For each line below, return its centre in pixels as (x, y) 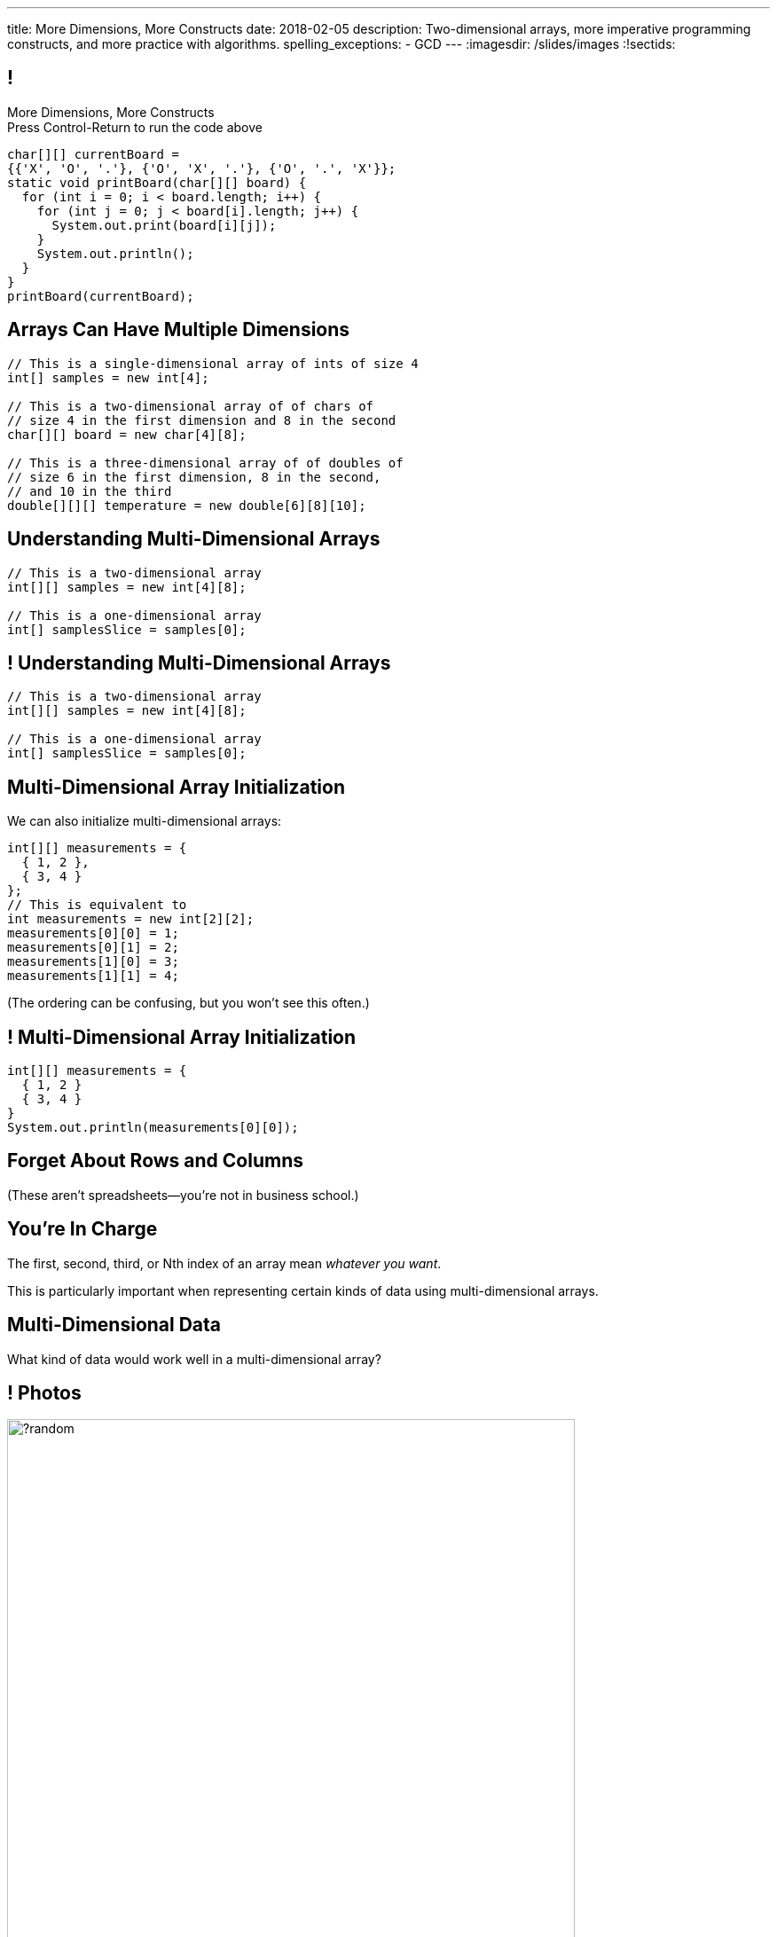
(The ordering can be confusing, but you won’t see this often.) (188, 1003)
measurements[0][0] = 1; (93, 933)
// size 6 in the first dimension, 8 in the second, (194, 477)
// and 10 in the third (90, 491)
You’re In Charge (82, 1229)
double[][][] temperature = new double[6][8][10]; (187, 505)
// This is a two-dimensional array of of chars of (191, 406)
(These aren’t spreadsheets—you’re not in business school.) (183, 1195)
